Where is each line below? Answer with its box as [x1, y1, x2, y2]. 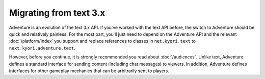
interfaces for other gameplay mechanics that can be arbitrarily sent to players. [9, 68, 169, 74]
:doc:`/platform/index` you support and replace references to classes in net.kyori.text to [9, 38, 196, 44]
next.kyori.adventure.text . [9, 45, 76, 51]
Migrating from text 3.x [9, 7, 106, 18]
